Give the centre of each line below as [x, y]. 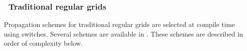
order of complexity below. [43, 43]
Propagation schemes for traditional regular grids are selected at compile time [119, 24]
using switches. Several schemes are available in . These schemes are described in [123, 33]
